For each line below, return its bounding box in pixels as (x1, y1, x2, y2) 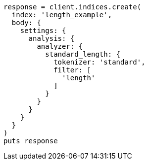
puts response (3, 137, 58, 145)
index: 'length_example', (11, 11, 112, 19)
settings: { (20, 27, 66, 34)
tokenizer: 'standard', (53, 58, 146, 66)
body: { (11, 19, 41, 27)
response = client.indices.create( (3, 3, 142, 11)
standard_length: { (45, 50, 121, 58)
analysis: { (28, 34, 75, 42)
